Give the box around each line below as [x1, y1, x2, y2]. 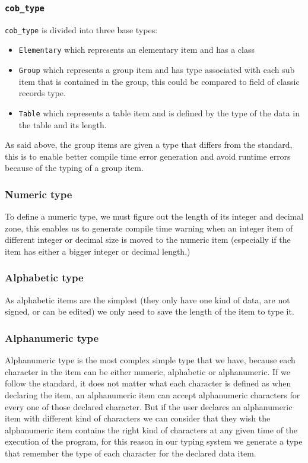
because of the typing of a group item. [5, 161, 144, 174]
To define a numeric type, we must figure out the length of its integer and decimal [5, 210, 304, 223]
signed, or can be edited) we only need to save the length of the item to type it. [5, 305, 294, 318]
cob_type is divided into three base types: [5, 23, 158, 36]
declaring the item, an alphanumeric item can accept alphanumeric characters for [5, 388, 300, 401]
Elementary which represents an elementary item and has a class [18, 43, 255, 56]
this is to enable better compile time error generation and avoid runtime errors [5, 150, 291, 162]
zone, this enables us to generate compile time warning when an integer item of [5, 221, 293, 234]
